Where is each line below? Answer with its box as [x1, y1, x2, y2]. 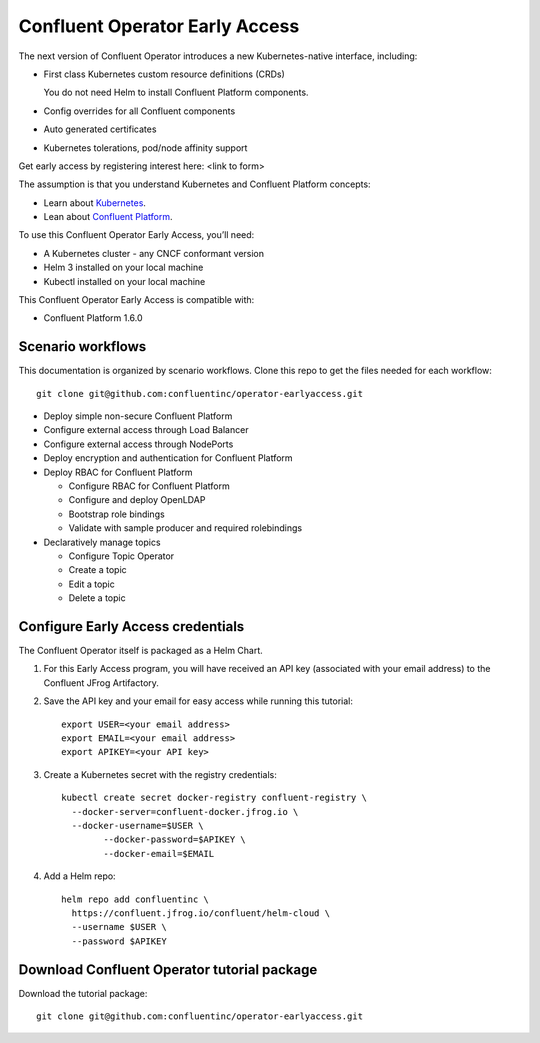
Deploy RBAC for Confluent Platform [43, 466, 194, 478]
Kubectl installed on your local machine [43, 275, 206, 287]
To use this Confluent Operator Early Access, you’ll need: [18, 229, 255, 241]
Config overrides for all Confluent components [43, 105, 236, 117]
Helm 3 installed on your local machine [43, 261, 204, 274]
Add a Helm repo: [43, 870, 116, 882]
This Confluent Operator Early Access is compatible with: [18, 294, 255, 306]
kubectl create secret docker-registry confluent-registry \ [61, 792, 367, 804]
